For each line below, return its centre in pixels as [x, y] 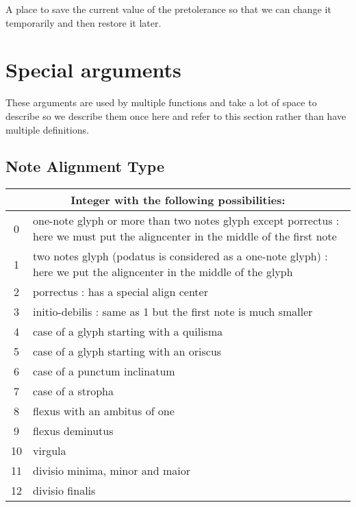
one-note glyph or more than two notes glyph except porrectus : [186, 221]
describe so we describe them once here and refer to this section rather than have [176, 115]
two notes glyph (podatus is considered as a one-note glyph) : [180, 256]
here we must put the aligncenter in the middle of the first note [185, 236]
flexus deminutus [73, 431]
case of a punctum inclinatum [104, 371]
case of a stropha [73, 391]
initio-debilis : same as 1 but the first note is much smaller [173, 312]
